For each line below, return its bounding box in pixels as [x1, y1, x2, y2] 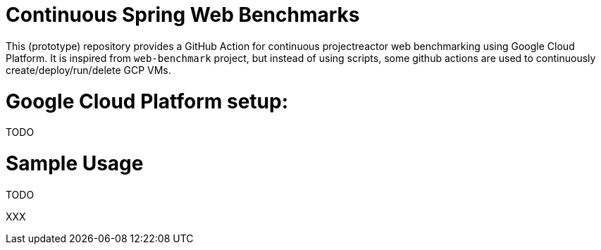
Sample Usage [6, 151, 144, 175]
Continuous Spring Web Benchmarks [6, 3, 360, 27]
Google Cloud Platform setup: [6, 89, 289, 113]
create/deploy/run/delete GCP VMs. [6, 63, 171, 76]
